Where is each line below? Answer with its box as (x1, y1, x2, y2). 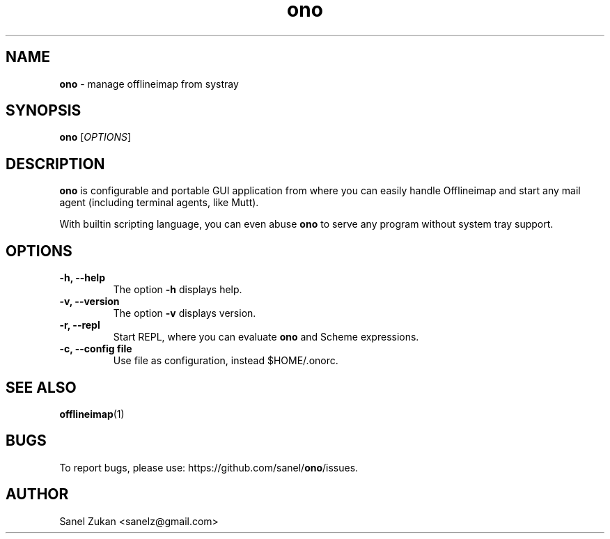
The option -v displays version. (113, 307, 256, 320)
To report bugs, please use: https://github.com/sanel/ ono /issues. (59, 461, 359, 474)
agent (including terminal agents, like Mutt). (59, 196, 259, 209)
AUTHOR (6, 485, 69, 503)
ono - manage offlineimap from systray (59, 77, 239, 90)
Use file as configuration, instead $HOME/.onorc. (113, 354, 338, 367)
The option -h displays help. (113, 283, 242, 296)
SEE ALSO (6, 378, 77, 396)
